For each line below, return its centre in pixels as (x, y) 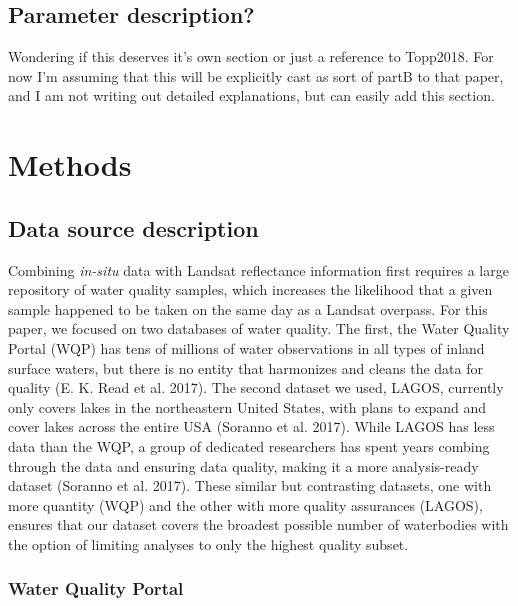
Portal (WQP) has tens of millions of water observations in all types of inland (246, 347)
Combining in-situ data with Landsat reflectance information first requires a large (258, 269)
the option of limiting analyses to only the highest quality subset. (208, 543)
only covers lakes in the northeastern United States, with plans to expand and (247, 406)
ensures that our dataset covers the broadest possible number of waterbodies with (258, 524)
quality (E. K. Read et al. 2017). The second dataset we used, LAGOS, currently (256, 387)
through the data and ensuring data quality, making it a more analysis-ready (243, 465)
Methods (70, 164)
